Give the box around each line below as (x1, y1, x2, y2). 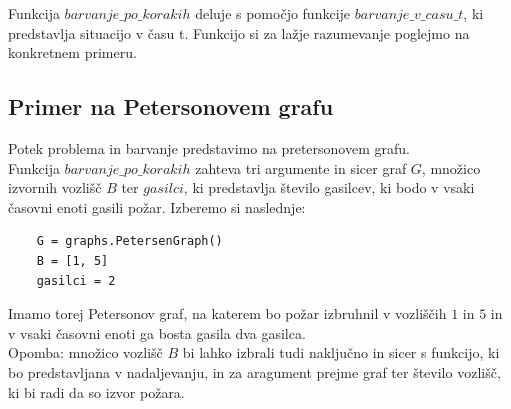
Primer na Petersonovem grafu (8, 91, 334, 122)
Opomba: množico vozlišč (8, 342, 163, 363)
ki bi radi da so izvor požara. (8, 381, 185, 402)
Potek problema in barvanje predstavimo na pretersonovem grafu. (8, 137, 410, 158)
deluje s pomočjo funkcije (195, 3, 351, 23)
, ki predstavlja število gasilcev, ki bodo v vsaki (183, 177, 475, 198)
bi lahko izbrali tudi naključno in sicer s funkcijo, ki (182, 342, 500, 363)
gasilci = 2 (36, 273, 116, 288)
